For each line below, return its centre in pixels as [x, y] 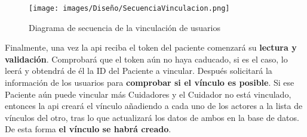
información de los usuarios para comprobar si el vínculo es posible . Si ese [150, 82]
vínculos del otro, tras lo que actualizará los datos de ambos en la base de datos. [152, 117]
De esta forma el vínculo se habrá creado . [88, 129]
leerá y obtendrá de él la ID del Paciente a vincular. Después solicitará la [139, 71]
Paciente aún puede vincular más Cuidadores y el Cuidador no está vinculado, [148, 94]
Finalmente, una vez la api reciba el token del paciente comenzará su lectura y [151, 47]
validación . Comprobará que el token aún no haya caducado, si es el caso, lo [146, 59]
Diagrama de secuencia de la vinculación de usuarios [125, 27]
